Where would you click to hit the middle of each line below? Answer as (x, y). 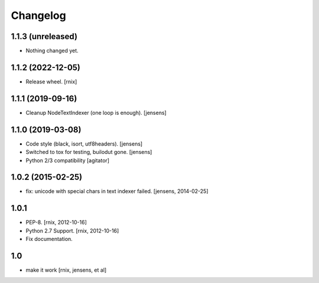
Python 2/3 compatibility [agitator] (67, 160)
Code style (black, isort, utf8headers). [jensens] (84, 144)
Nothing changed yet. (52, 51)
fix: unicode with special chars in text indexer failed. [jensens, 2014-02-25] (117, 191)
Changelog (38, 15)
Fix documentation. (49, 239)
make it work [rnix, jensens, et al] (66, 270)
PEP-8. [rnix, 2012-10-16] (56, 223)
